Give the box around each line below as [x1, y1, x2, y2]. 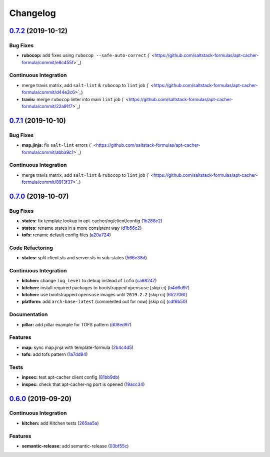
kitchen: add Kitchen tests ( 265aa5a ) [21, 420, 99, 426]
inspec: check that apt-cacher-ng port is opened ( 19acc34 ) [21, 381, 145, 387]
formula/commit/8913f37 [21, 179, 73, 185]
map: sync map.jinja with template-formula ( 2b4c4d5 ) [21, 344, 133, 350]
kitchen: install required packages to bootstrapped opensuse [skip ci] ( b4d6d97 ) [21, 284, 190, 290]
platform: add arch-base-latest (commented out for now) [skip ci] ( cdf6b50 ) [21, 298, 187, 305]
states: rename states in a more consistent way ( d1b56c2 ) [21, 225, 142, 231]
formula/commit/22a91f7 [21, 103, 72, 110]
